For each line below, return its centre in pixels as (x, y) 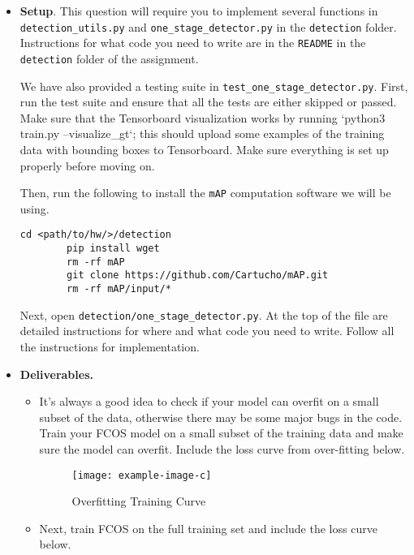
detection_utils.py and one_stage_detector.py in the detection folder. (208, 26)
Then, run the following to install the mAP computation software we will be (205, 193)
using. (34, 208)
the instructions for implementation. (110, 346)
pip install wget (113, 249)
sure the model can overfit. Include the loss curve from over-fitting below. (222, 448)
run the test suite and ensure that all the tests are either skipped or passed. (208, 102)
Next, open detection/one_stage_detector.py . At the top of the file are (204, 314)
